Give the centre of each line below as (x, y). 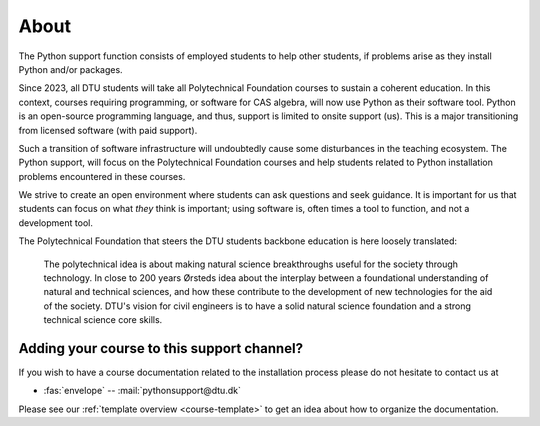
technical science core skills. (103, 320)
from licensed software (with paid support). (108, 130)
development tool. (56, 222)
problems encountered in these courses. (102, 176)
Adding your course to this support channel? (161, 348)
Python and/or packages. (71, 69)
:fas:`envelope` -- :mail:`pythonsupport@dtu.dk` (142, 391)
